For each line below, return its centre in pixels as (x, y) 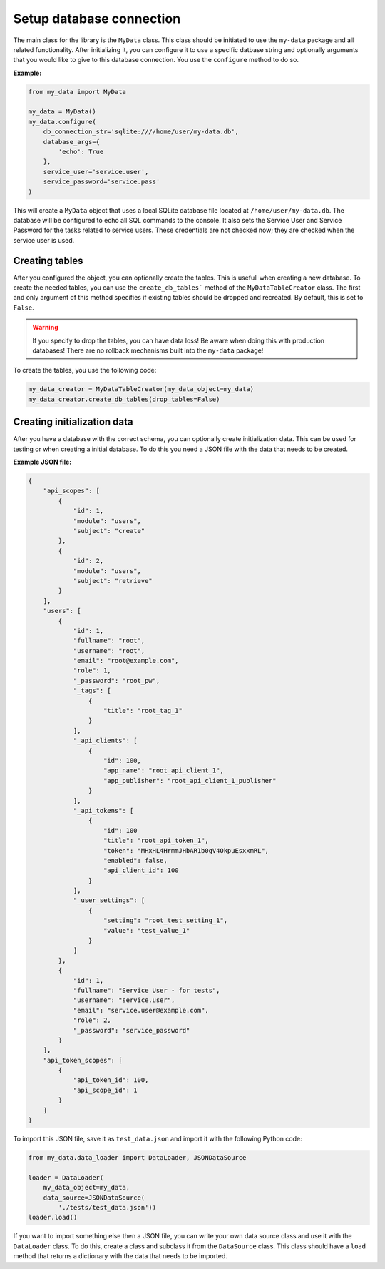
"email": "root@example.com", (126, 661)
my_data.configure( (62, 122)
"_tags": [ (92, 691)
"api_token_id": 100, (111, 1080)
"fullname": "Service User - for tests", (147, 990)
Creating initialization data (73, 422)
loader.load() (53, 1218)
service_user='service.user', (96, 172)
